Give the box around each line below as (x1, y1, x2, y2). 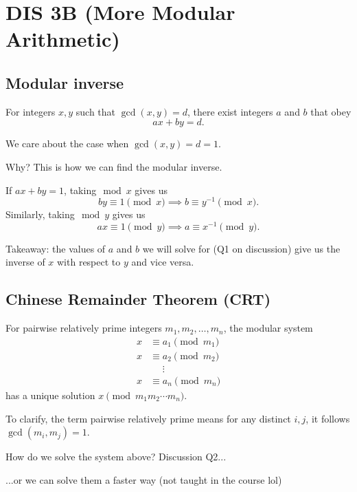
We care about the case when (5, 136, 129, 151)
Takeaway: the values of (5, 241, 106, 255)
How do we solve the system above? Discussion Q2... (5, 449, 227, 464)
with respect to (57, 255, 121, 269)
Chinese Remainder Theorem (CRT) (5, 288, 271, 310)
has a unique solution (5, 388, 95, 402)
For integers (5, 104, 56, 118)
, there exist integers (187, 104, 273, 118)
